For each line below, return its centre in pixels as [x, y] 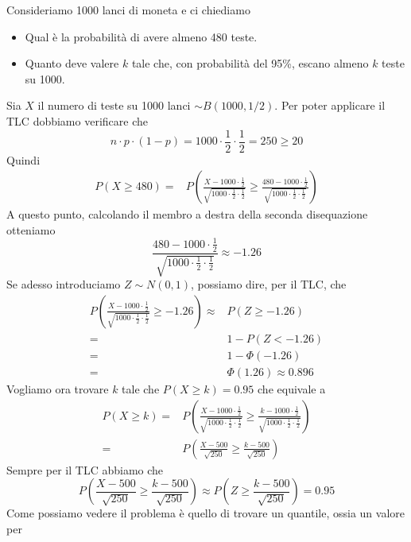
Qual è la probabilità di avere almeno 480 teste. [141, 36]
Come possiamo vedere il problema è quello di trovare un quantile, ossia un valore [205, 513]
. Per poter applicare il [330, 105]
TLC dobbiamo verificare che [77, 120]
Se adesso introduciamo [64, 284]
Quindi [23, 159]
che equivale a [292, 388]
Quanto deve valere [72, 63]
